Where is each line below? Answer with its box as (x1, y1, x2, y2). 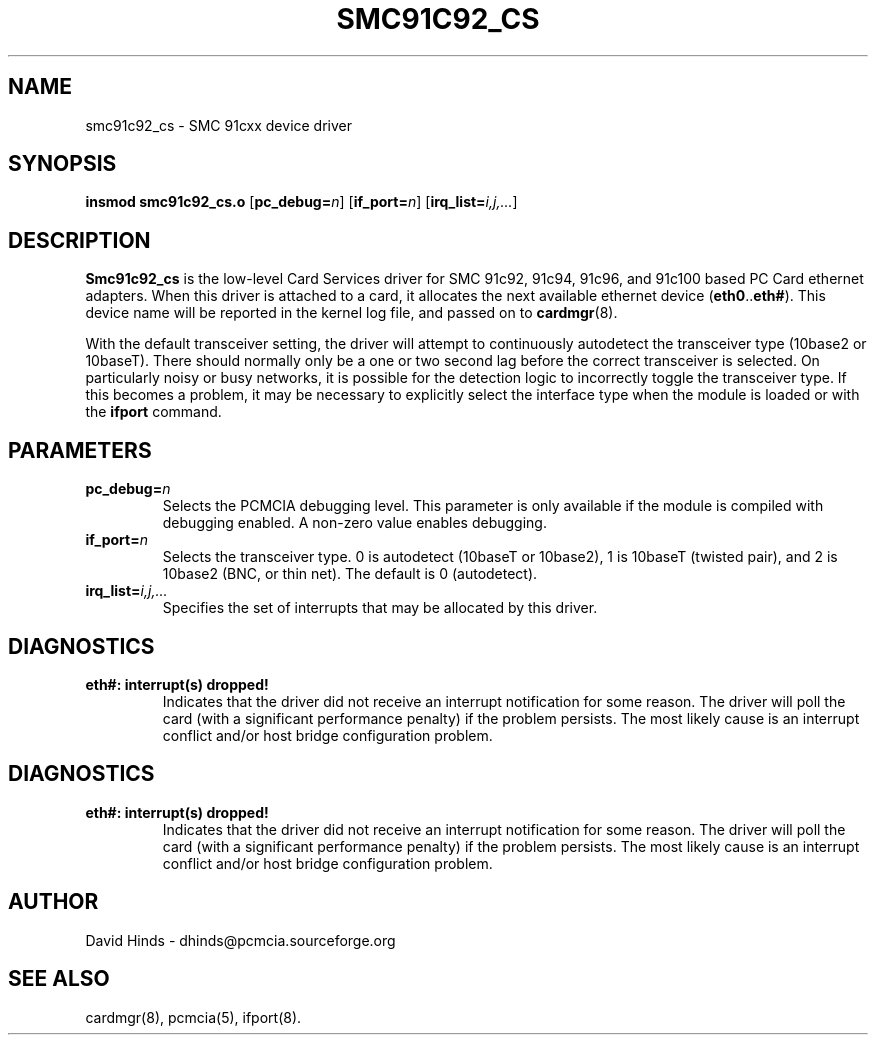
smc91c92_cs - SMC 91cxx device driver (85, 116, 353, 134)
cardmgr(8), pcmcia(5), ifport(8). (85, 1008, 302, 1026)
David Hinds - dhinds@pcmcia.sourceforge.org (85, 931, 396, 949)
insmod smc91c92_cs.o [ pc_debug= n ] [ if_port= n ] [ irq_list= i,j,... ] (85, 193, 518, 211)
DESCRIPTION (8, 227, 151, 253)
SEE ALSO (8, 966, 110, 992)
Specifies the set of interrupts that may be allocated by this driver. (162, 599, 598, 617)
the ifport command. (85, 403, 222, 421)
